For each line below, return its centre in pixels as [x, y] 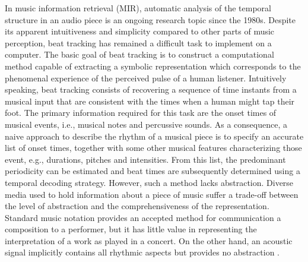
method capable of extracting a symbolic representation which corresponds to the [153, 66]
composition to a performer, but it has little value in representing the [131, 229]
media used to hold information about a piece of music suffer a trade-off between [152, 194]
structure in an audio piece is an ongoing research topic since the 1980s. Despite [150, 19]
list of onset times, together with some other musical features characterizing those [153, 148]
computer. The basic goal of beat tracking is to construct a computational [139, 54]
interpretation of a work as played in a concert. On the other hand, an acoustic [149, 240]
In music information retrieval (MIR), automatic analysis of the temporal [138, 8]
